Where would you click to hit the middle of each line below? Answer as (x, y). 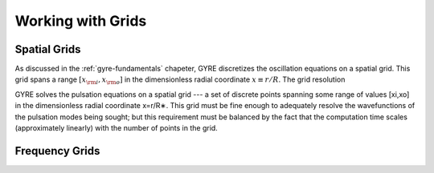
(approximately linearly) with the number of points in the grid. (117, 128)
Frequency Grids (57, 151)
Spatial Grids (48, 49)
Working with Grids (81, 21)
